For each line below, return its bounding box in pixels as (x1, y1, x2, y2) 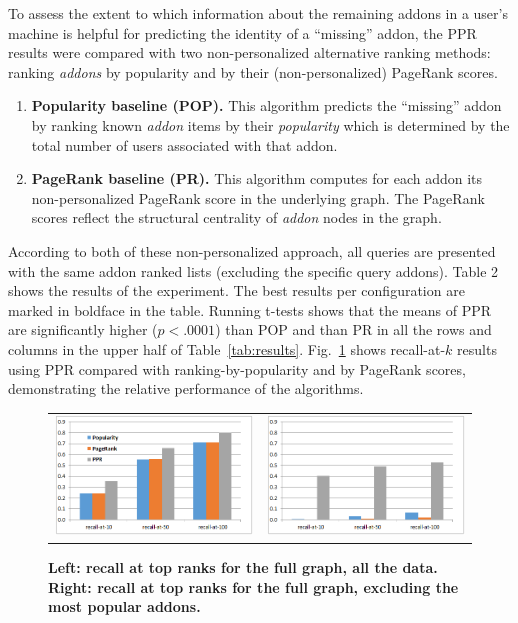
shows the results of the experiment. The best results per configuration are (8, 280, 465, 301)
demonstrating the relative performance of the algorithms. (8, 378, 364, 399)
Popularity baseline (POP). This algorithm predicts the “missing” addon (31, 95, 502, 116)
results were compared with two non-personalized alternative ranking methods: (8, 42, 491, 63)
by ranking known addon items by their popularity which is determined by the (31, 114, 510, 135)
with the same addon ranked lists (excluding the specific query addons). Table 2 (8, 260, 499, 281)
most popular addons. (48, 596, 201, 617)
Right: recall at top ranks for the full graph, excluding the (48, 576, 459, 597)
